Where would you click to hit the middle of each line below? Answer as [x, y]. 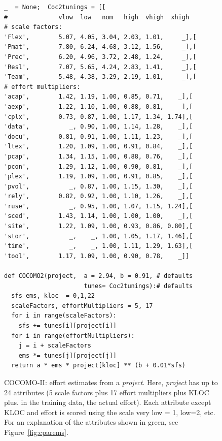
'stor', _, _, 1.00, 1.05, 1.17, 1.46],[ [99, 236]
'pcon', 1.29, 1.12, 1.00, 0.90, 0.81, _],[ [99, 166]
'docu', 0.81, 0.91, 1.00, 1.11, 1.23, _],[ [99, 136]
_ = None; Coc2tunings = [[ [55, 7]
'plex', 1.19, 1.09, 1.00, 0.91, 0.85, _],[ [99, 177]
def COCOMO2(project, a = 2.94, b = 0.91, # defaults [99, 276]
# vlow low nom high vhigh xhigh [97, 17]
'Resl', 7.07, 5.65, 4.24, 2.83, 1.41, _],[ [100, 67]
